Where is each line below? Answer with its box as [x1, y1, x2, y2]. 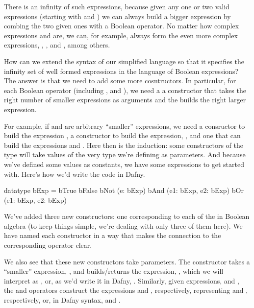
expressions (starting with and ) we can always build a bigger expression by [4, 11, 231, 21]
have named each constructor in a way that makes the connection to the [4, 230, 221, 240]
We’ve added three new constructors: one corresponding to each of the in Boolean [4, 211, 250, 221]
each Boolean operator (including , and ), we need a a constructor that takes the [4, 85, 246, 95]
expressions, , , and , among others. [4, 40, 110, 50]
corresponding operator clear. [4, 240, 92, 250]
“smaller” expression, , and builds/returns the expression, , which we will [4, 266, 224, 276]
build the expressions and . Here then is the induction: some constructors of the [4, 140, 243, 150]
